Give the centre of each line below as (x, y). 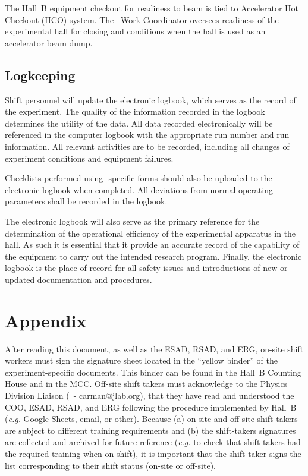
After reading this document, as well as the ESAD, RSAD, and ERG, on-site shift (154, 349)
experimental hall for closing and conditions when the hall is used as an (135, 31)
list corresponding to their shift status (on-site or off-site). (110, 465)
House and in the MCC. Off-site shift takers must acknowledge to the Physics (146, 384)
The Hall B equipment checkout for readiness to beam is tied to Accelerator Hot (152, 8)
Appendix (46, 320)
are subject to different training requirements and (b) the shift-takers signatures (150, 430)
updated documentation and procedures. (78, 279)
